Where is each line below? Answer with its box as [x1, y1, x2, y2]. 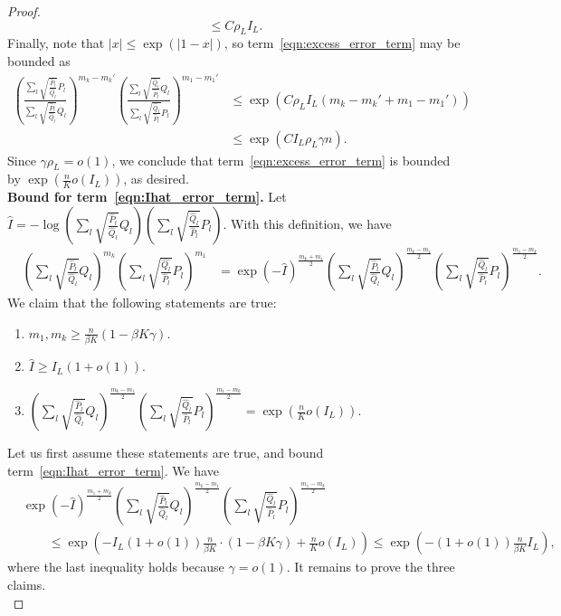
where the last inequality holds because [7, 557, 224, 576]
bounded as [7, 51, 71, 70]
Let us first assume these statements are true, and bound [7, 443, 324, 461]
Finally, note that [7, 33, 105, 52]
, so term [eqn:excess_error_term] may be [223, 33, 461, 52]
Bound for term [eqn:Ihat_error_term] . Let [7, 187, 287, 206]
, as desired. [123, 169, 189, 188]
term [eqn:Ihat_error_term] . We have [7, 460, 219, 479]
